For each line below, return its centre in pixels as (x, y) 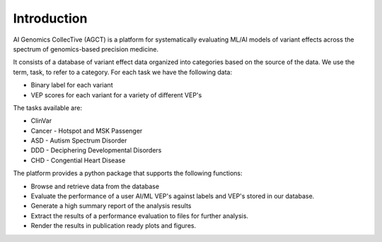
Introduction (50, 18)
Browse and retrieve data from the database (95, 186)
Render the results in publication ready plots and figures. (114, 226)
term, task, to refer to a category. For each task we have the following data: (123, 72)
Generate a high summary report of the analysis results (111, 206)
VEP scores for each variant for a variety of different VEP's (116, 95)
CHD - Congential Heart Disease (78, 160)
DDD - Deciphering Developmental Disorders (96, 150)
